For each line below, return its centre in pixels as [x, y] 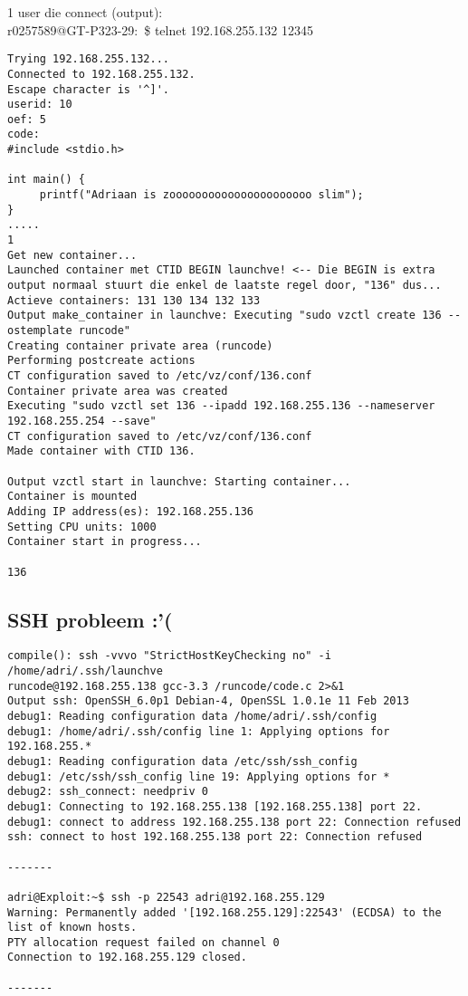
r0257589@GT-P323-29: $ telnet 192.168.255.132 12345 [160, 29]
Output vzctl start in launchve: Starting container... [179, 481]
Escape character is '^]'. [88, 89]
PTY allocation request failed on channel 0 [143, 942]
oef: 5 [27, 119]
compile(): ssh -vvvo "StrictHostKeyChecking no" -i [169, 656]
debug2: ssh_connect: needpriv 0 [108, 792]
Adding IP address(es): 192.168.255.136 [131, 511]
